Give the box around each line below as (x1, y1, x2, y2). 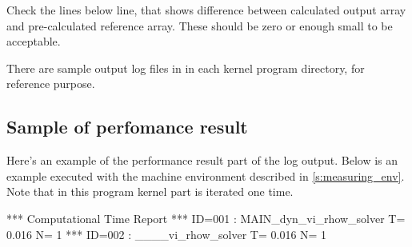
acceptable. (6, 33, 61, 50)
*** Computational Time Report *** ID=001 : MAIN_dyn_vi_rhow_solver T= (6, 209, 406, 226)
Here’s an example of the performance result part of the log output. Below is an (6, 152, 398, 169)
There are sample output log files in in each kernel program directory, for (6, 59, 365, 76)
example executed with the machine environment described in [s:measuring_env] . (6, 167, 405, 184)
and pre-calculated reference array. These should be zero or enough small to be (6, 17, 393, 34)
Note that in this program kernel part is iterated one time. (6, 183, 294, 200)
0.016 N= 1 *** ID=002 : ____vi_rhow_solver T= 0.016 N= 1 (6, 225, 327, 242)
